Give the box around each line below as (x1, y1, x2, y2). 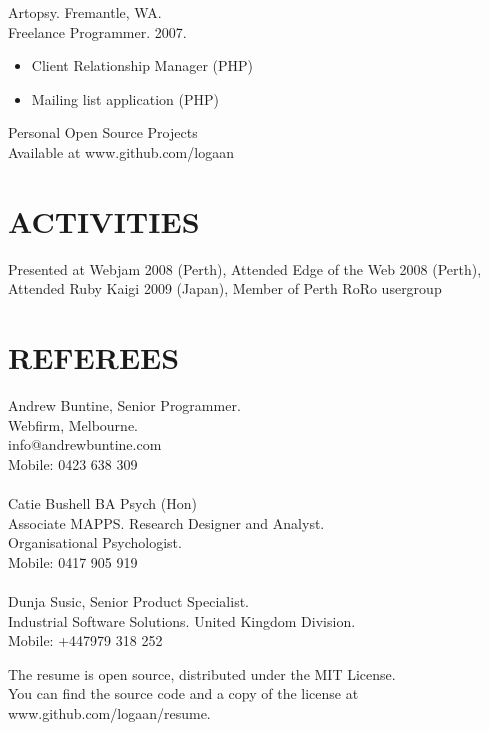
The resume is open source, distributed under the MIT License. (8, 663, 396, 684)
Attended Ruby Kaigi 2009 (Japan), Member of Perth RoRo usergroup (8, 278, 442, 299)
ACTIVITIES (8, 200, 200, 241)
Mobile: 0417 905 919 (8, 551, 138, 572)
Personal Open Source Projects (8, 122, 198, 143)
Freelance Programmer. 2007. (8, 21, 187, 42)
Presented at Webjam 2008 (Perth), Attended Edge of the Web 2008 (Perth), (8, 258, 482, 279)
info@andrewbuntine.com (8, 434, 162, 455)
